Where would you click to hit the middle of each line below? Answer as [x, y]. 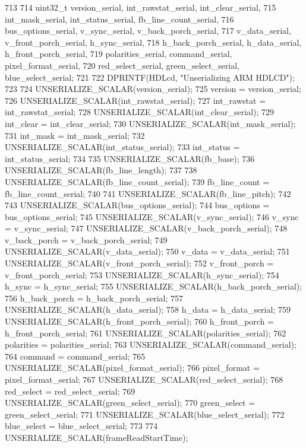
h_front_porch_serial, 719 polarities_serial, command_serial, [119, 54]
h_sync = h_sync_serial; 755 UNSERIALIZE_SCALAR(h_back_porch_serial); [154, 286]
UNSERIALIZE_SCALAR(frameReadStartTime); [97, 437]
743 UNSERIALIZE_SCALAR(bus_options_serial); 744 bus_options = [137, 205]
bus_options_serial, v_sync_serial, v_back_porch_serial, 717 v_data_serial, [148, 31]
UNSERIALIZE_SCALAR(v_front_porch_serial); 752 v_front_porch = [139, 263]
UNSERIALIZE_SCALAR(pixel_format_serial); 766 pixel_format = [132, 368]
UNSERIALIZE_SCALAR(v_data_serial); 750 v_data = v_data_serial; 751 [147, 251]
